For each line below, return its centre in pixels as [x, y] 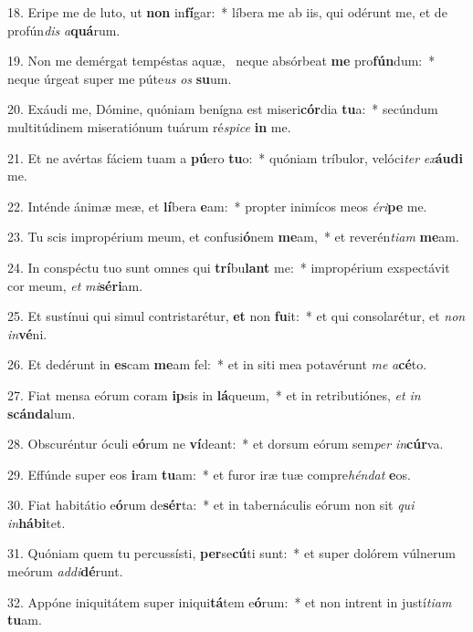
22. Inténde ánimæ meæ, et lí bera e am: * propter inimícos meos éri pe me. [217, 206]
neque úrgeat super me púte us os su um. [120, 78]
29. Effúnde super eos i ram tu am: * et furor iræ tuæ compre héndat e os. [209, 474]
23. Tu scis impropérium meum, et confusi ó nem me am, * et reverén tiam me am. [233, 237]
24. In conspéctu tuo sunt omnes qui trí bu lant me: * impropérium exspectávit [229, 267]
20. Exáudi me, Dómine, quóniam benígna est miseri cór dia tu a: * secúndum [223, 109]
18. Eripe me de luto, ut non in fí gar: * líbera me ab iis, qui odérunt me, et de [227, 12]
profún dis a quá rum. [64, 30]
